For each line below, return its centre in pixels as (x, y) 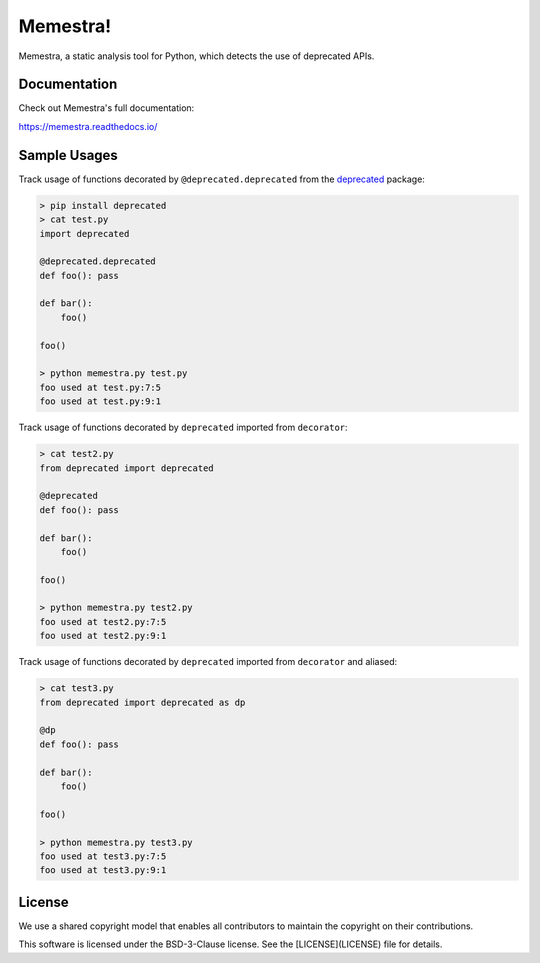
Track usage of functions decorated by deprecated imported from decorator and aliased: (208, 662)
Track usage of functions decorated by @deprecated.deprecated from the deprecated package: (221, 179)
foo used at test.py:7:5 (100, 387)
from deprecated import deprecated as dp (142, 702)
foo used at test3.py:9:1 (103, 870)
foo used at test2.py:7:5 (103, 621)
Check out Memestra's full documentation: (106, 108)
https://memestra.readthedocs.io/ (88, 126)
